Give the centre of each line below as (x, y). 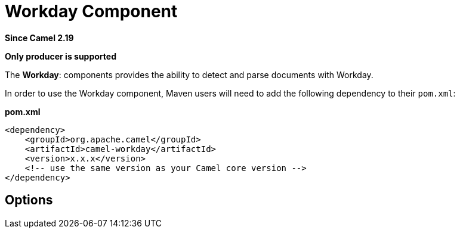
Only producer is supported (61, 56)
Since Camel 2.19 (39, 38)
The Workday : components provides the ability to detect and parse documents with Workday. (189, 74)
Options (29, 200)
